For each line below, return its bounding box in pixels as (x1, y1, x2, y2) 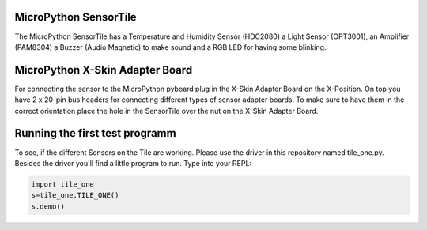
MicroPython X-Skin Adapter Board (14, 63, 193, 77)
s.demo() (31, 202, 66, 211)
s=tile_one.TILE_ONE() (31, 190, 119, 200)
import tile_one (31, 179, 95, 189)
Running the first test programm (14, 126, 177, 140)
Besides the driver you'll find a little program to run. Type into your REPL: (14, 158, 252, 168)
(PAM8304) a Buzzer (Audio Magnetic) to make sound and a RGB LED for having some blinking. (14, 42, 327, 51)
